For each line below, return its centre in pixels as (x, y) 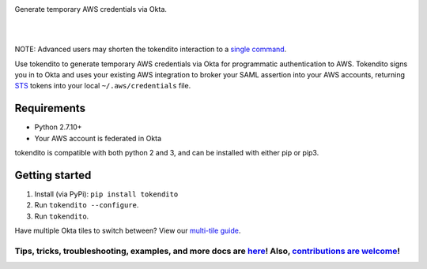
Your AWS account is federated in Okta (98, 138)
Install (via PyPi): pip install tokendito (106, 194)
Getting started (53, 175)
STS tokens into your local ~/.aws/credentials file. (103, 86)
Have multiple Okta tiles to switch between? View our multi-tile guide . (128, 231)
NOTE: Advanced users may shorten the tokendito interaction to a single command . (151, 49)
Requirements (50, 108)
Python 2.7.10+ (58, 127)
